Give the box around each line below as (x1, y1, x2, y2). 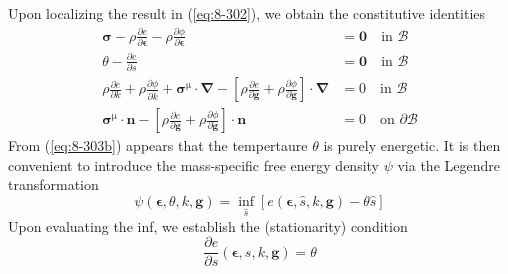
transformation (8, 174, 99, 195)
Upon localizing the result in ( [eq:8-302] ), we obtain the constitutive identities (8, 3, 486, 23)
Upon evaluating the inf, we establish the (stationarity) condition (8, 215, 408, 236)
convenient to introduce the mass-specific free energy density (8, 154, 379, 175)
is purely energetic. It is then (323, 135, 501, 156)
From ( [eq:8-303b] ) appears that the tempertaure (8, 135, 308, 156)
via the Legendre (397, 154, 500, 175)
